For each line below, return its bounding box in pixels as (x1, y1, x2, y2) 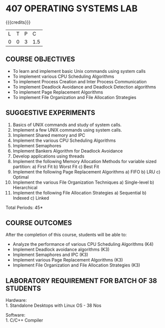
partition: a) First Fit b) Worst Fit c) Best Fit (12, 164, 99, 169)
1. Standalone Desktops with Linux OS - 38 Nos (5, 302, 101, 308)
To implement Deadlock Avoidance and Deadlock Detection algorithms (12, 84, 157, 90)
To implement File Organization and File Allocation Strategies (12, 94, 137, 100)
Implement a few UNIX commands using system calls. (12, 127, 122, 133)
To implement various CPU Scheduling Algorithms (12, 73, 115, 79)
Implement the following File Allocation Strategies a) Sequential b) (12, 190, 147, 196)
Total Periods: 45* (5, 204, 43, 210)
